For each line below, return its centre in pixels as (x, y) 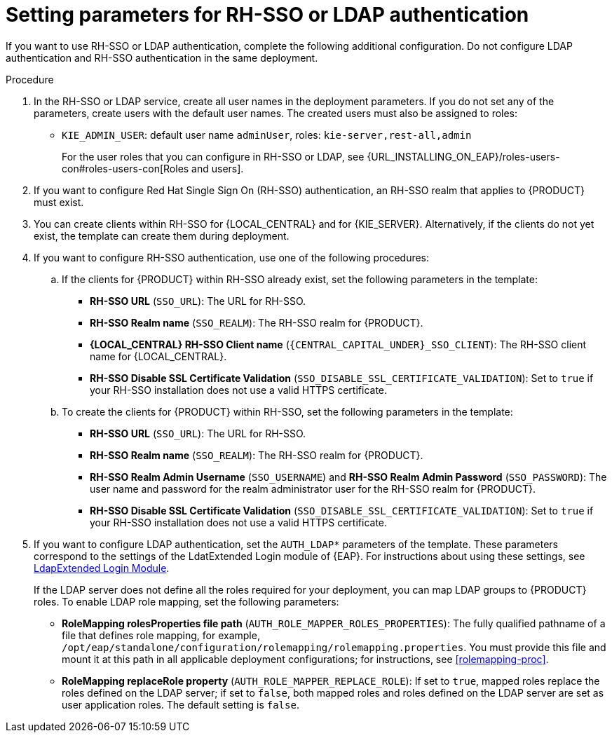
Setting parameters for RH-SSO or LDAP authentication (267, 15)
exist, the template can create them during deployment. (162, 235)
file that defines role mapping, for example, (161, 635)
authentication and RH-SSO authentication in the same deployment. (162, 57)
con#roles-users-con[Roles (125, 168)
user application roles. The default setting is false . (181, 704)
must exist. (59, 202)
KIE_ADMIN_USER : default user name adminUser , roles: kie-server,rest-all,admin (267, 135)
